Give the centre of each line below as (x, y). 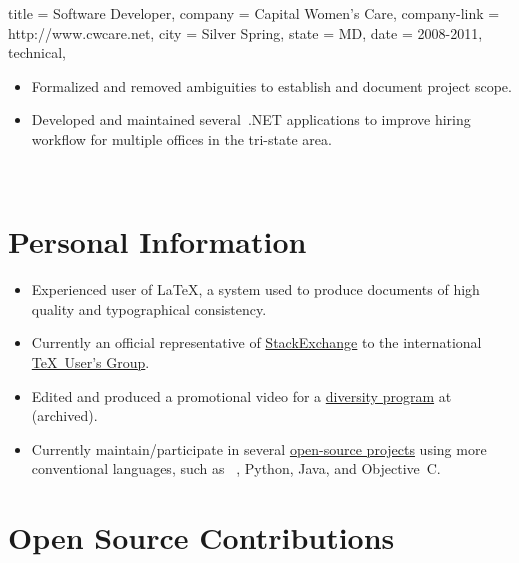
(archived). (64, 415)
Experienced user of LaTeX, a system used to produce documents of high (255, 289)
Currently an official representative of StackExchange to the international (256, 342)
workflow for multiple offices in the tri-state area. (181, 138)
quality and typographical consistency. (149, 308)
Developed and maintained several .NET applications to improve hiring (251, 119)
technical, (37, 52)
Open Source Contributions (201, 537)
